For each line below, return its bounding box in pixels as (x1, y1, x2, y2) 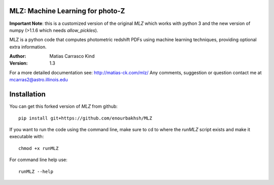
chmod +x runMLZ (18, 145, 59, 151)
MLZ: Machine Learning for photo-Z (9, 7, 125, 15)
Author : (9, 53, 26, 59)
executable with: (9, 134, 44, 140)
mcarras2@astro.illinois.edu (9, 77, 68, 83)
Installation (9, 90, 46, 99)
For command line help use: (9, 157, 68, 163)
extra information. (9, 44, 47, 50)
